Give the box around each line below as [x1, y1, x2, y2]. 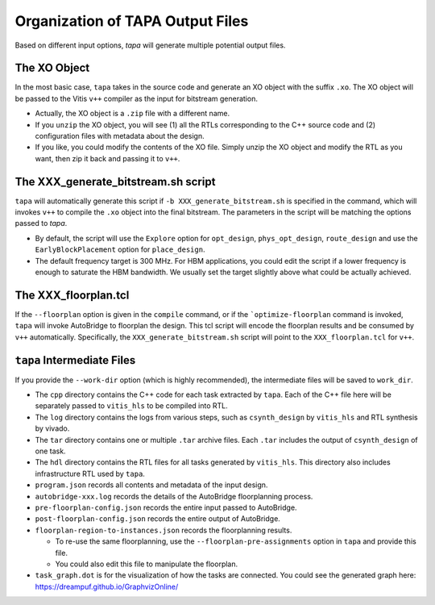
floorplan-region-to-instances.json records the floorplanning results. [35, 525, 292, 535]
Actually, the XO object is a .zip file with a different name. [35, 109, 230, 119]
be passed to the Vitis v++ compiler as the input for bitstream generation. [14, 94, 258, 103]
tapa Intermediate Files [14, 353, 136, 367]
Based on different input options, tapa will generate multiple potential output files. [14, 40, 286, 50]
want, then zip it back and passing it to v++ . [35, 153, 180, 163]
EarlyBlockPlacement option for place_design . [35, 244, 205, 254]
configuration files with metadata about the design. [35, 131, 205, 141]
